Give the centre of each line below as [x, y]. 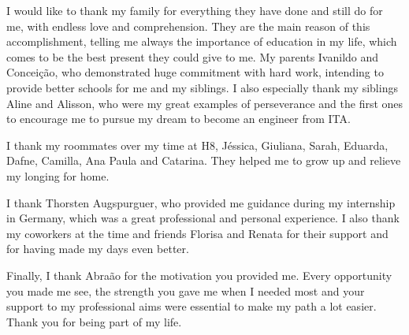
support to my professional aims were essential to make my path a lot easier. [191, 306]
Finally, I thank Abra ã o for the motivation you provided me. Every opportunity [199, 275]
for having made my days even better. [98, 249]
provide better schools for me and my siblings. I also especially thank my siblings [202, 87]
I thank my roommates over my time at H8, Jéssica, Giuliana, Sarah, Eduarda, [197, 145]
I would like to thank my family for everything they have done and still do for [195, 10]
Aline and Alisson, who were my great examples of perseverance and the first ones [205, 103]
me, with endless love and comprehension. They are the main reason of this [188, 26]
